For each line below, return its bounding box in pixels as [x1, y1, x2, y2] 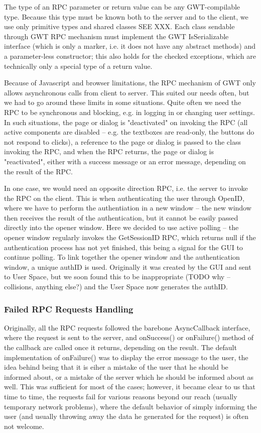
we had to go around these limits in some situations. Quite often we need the [4, 97, 241, 107]
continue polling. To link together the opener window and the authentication [4, 252, 240, 262]
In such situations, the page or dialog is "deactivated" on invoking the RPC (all [4, 117, 248, 127]
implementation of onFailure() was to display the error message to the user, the [4, 352, 248, 362]
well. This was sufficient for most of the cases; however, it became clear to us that [4, 381, 255, 392]
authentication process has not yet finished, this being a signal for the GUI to [4, 242, 243, 252]
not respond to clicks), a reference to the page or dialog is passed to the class [4, 136, 241, 147]
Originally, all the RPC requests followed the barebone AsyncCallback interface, [4, 322, 250, 333]
